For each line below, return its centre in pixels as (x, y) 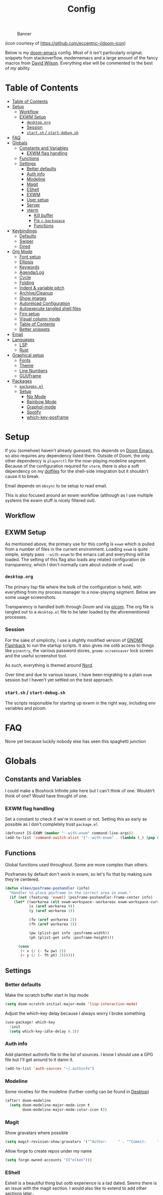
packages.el (31, 387)
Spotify (34, 412)
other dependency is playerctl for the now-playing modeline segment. (76, 461)
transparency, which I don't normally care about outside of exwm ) (69, 565)
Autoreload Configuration (45, 304)
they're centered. (22, 879)
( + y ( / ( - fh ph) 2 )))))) (48, 955)
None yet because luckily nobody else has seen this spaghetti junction (76, 741)
